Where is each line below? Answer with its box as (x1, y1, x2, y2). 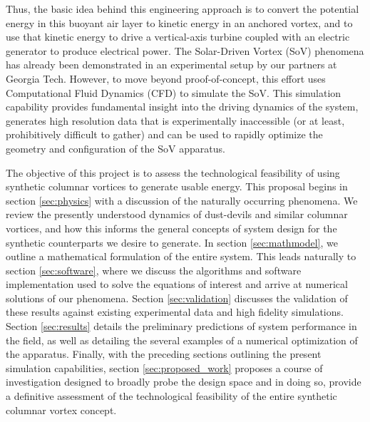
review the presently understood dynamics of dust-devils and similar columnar (6, 207, 348, 222)
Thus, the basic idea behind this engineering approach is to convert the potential (6, 1, 359, 16)
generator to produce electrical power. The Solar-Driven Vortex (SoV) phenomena (6, 43, 364, 58)
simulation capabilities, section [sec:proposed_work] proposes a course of (6, 360, 323, 375)
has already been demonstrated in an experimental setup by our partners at (6, 57, 337, 72)
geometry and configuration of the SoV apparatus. (6, 140, 225, 155)
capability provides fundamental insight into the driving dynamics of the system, (6, 99, 359, 114)
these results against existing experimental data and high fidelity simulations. (6, 304, 344, 319)
